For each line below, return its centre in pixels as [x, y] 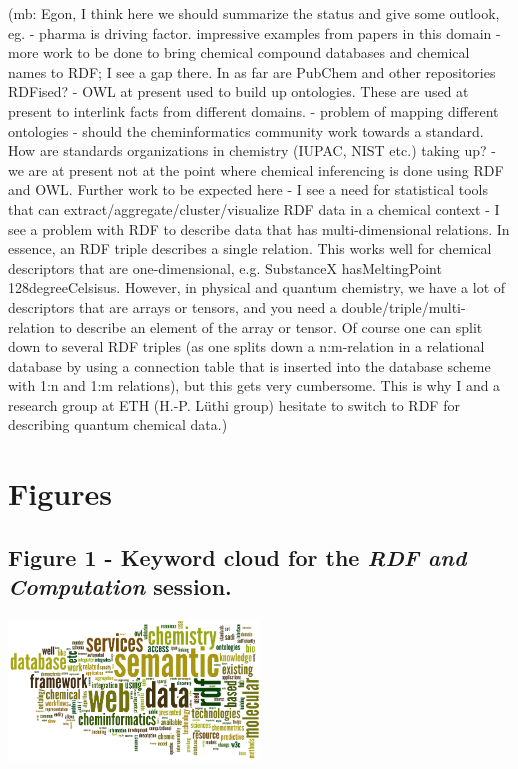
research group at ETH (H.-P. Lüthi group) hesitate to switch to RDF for [234, 404]
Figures [60, 493]
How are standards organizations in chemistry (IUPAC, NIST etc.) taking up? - [252, 150]
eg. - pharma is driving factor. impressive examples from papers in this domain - [254, 32]
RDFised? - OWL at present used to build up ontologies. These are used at [238, 91]
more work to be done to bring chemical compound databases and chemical [239, 52]
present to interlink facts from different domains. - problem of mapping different [253, 110]
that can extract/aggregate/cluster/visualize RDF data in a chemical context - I [254, 208]
